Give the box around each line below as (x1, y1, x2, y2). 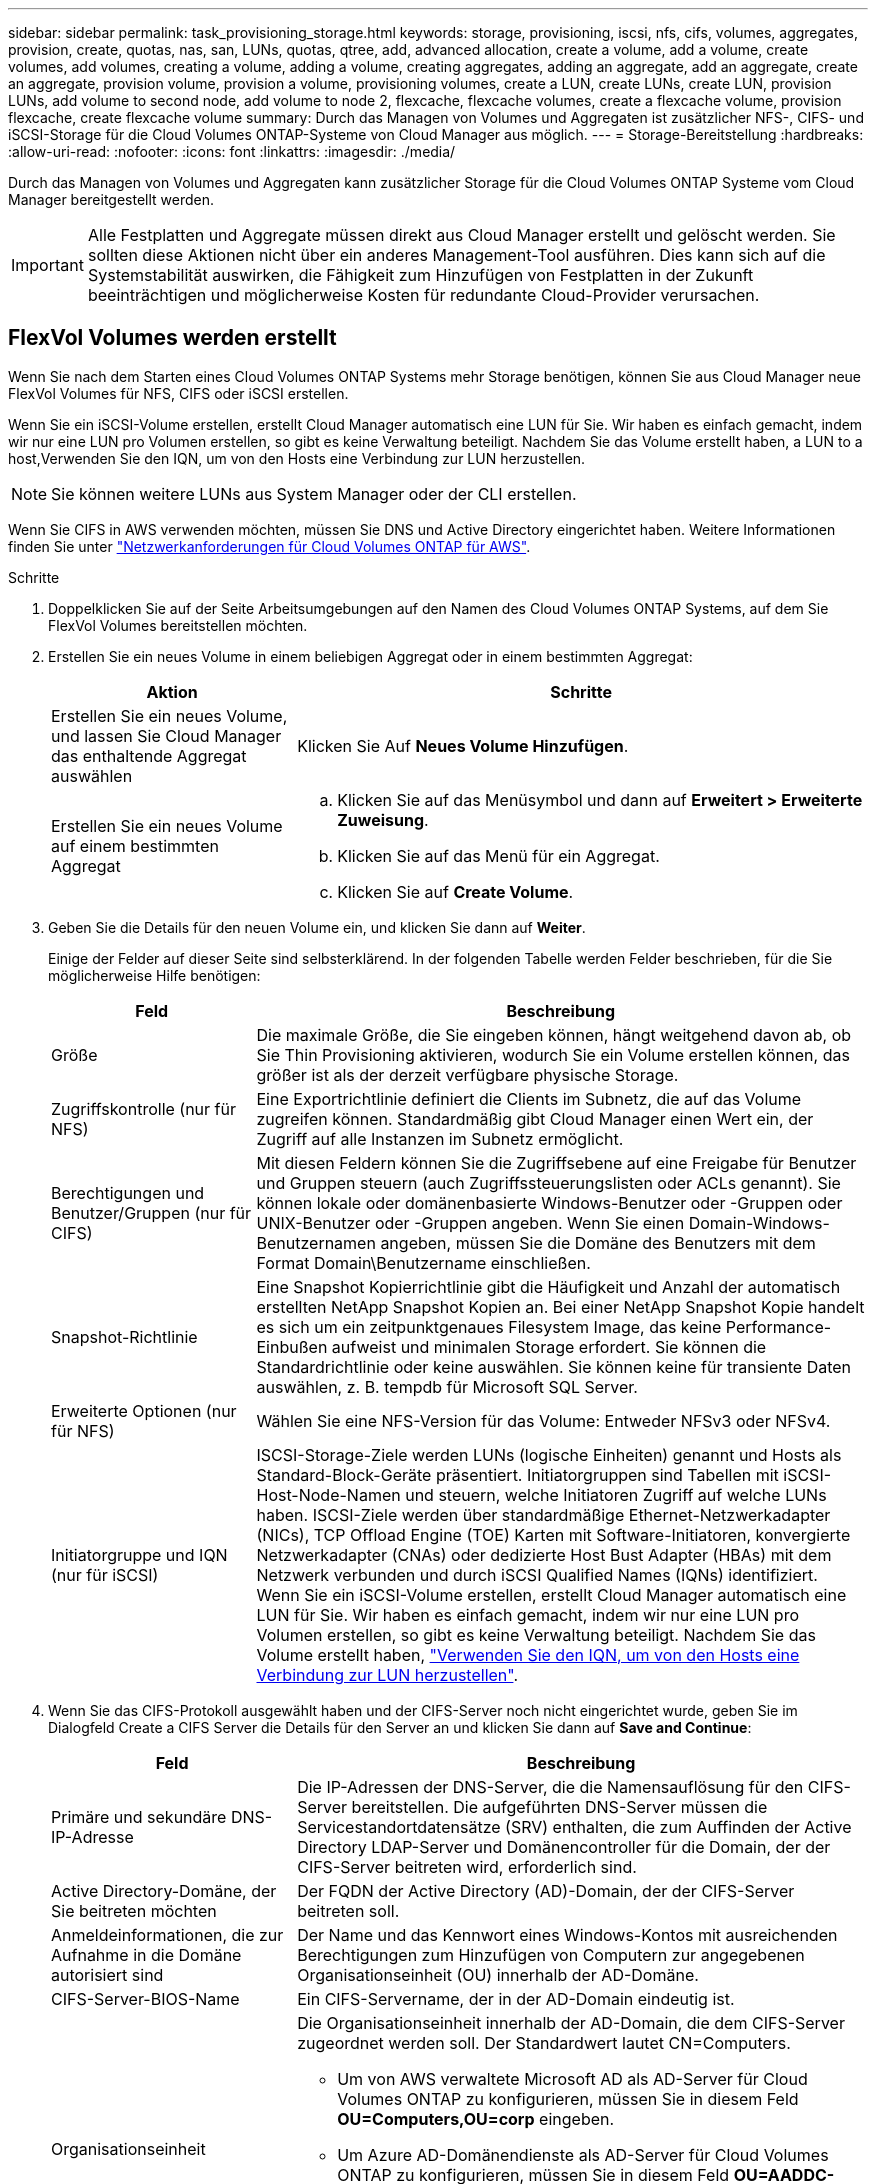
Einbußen (256, 1336, 328, 1357)
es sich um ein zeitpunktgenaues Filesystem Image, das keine (256, 1316, 722, 1337)
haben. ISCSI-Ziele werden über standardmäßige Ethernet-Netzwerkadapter (256, 1504, 831, 1525)
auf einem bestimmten (51, 835, 219, 856)
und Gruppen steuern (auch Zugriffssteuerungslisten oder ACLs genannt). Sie (256, 1172, 841, 1193)
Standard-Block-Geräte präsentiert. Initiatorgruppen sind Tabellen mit (256, 1464, 779, 1485)
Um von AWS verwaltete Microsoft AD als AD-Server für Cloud (337, 2068, 808, 2089)
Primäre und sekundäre (51, 1806, 227, 1827)
